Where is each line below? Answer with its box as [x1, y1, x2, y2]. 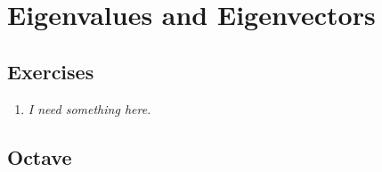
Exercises [7, 57, 94, 85]
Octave [7, 143, 72, 170]
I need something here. [28, 99, 151, 118]
